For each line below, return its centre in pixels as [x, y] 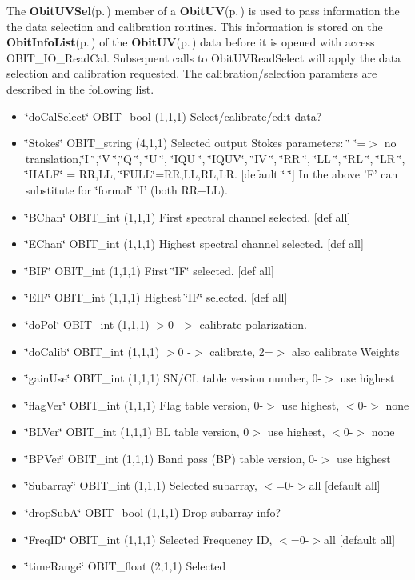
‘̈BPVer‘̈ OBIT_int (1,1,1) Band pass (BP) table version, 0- [172, 458]
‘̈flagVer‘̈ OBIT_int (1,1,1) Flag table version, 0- [144, 404]
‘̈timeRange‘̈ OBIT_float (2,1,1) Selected [126, 566]
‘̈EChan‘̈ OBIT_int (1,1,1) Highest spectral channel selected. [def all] [194, 244]
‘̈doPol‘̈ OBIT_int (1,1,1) [87, 324]
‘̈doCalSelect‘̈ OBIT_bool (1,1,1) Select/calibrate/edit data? [174, 116]
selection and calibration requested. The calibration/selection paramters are [192, 73]
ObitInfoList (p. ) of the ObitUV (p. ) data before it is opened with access [191, 42]
